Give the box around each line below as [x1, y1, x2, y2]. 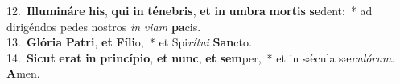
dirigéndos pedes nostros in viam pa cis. [6, 18, 201, 34]
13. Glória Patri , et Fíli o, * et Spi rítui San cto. [6, 34, 252, 50]
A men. [6, 65, 40, 82]
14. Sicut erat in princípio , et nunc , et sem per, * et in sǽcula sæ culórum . [6, 49, 395, 66]
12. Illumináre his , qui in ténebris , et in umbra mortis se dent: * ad [6, 2, 373, 18]
